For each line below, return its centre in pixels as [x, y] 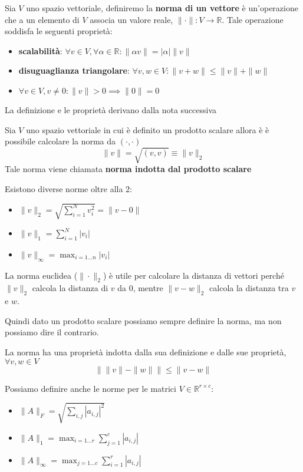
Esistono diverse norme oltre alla [64, 188]
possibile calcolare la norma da [60, 141]
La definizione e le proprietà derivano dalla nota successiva [111, 109]
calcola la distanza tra [249, 288]
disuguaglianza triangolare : [74, 70]
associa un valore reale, [131, 19]
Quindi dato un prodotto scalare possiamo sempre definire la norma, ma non [143, 320]
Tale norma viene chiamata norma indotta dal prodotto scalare [128, 169]
